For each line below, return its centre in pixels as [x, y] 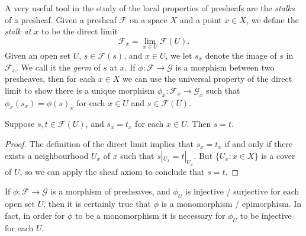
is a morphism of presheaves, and [110, 191]
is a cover [278, 155]
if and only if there [259, 143]
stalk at [18, 31]
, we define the [272, 19]
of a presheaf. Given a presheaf [61, 19]
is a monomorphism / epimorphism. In [231, 204]
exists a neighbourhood [47, 155]
